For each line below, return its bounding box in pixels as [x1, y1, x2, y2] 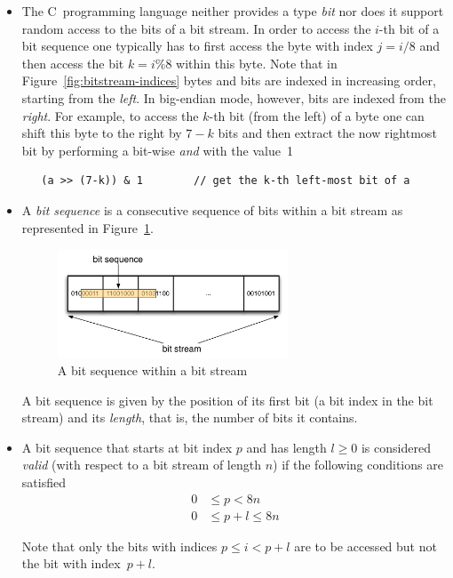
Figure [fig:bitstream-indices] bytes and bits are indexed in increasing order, [21, 71, 436, 90]
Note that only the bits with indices [21, 536, 218, 555]
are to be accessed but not [294, 536, 437, 555]
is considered [361, 438, 431, 456]
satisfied [21, 473, 66, 492]
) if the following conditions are [273, 455, 443, 474]
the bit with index [21, 554, 121, 573]
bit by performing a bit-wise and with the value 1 [21, 140, 293, 159]
